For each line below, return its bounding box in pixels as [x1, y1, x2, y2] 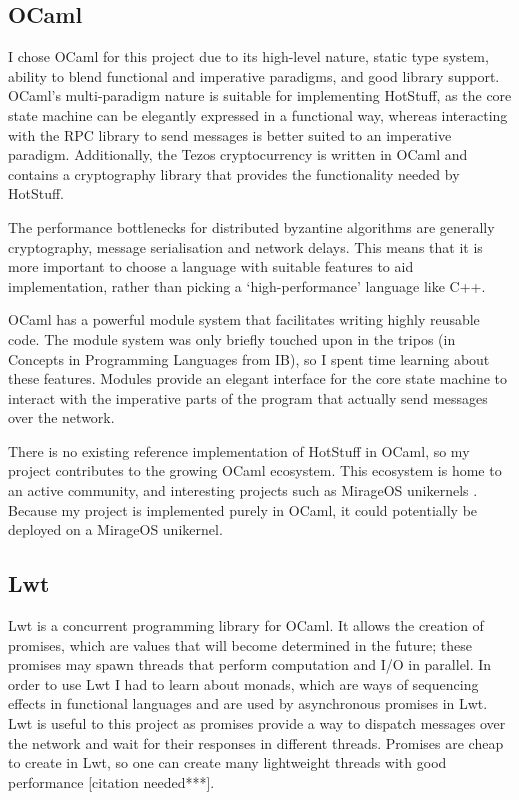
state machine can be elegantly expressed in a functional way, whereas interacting [8, 104, 508, 125]
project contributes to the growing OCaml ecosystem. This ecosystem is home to [8, 460, 502, 481]
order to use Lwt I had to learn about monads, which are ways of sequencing [8, 673, 479, 694]
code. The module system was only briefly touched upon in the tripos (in [8, 328, 456, 349]
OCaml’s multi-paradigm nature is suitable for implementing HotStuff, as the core [8, 85, 512, 106]
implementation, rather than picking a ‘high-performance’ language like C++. [8, 275, 486, 296]
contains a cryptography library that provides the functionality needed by [8, 163, 460, 184]
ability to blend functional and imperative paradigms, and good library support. [8, 65, 500, 86]
